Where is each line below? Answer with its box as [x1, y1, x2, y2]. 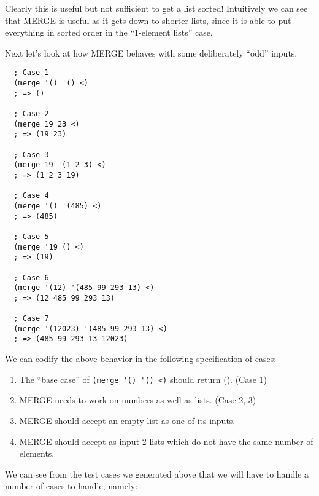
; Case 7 [13, 314, 49, 323]
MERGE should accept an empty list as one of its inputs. [19, 414, 236, 427]
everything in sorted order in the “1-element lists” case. [5, 26, 213, 39]
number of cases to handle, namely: [5, 479, 138, 492]
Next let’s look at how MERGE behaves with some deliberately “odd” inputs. [5, 46, 298, 59]
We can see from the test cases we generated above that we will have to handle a [5, 467, 309, 480]
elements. [19, 447, 55, 460]
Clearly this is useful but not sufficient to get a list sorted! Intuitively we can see [5, 2, 308, 14]
